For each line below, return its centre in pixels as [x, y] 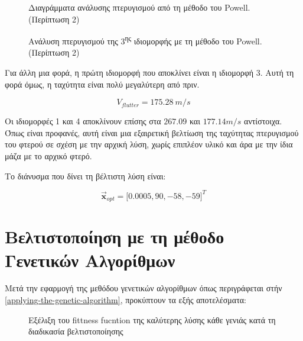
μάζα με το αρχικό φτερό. [48, 156]
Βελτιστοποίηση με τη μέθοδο [115, 237]
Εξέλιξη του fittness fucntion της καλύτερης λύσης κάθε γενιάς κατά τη [152, 319]
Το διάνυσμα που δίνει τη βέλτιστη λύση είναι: [85, 176]
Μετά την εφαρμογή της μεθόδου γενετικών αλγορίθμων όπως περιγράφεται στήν [144, 288]
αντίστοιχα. [263, 121]
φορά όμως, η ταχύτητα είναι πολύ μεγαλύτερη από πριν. [102, 84]
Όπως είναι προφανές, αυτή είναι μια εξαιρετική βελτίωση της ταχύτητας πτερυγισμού [152, 132]
